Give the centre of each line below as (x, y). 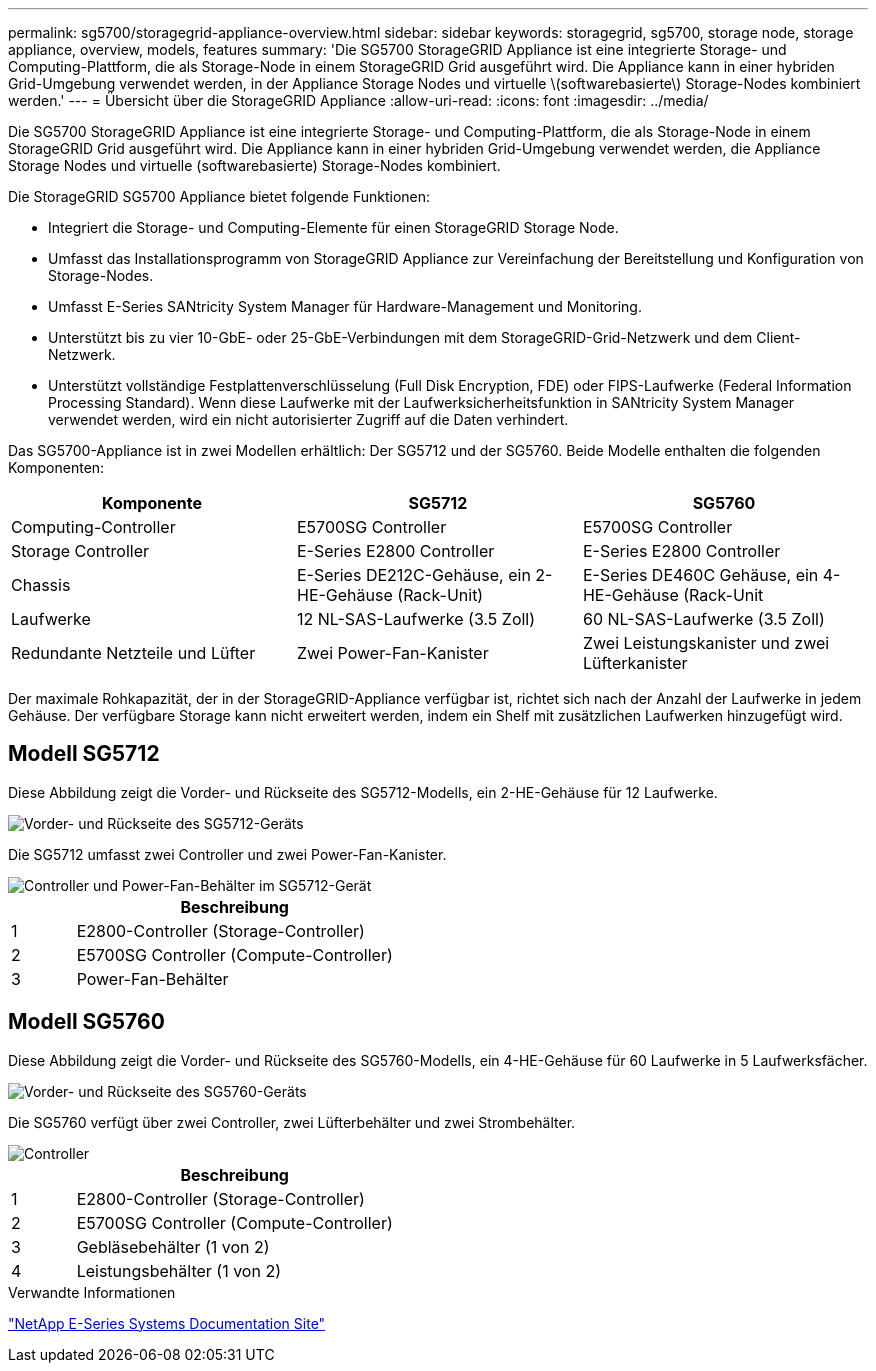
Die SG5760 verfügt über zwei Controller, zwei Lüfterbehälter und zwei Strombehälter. (292, 1122)
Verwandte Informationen (92, 1292)
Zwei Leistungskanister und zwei (706, 643)
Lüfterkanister (635, 663)
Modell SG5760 (86, 1022)
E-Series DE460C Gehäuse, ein (700, 575)
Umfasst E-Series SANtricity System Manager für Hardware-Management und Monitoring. (345, 306)
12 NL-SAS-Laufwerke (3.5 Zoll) (416, 619)
